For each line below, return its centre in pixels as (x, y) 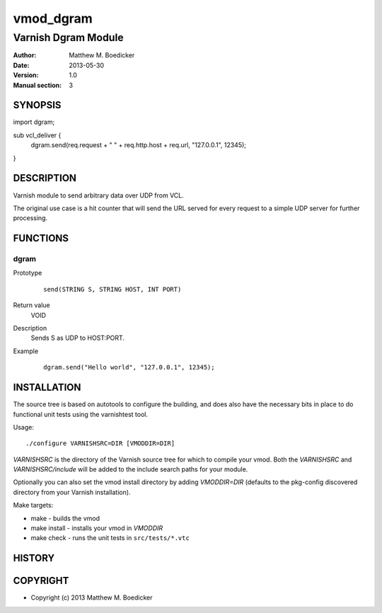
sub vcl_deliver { (37, 135)
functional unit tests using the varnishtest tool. (81, 414)
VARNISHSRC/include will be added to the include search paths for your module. (131, 469)
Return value (32, 305)
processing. (30, 218)
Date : (21, 65)
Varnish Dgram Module (68, 38)
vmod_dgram (53, 18)
